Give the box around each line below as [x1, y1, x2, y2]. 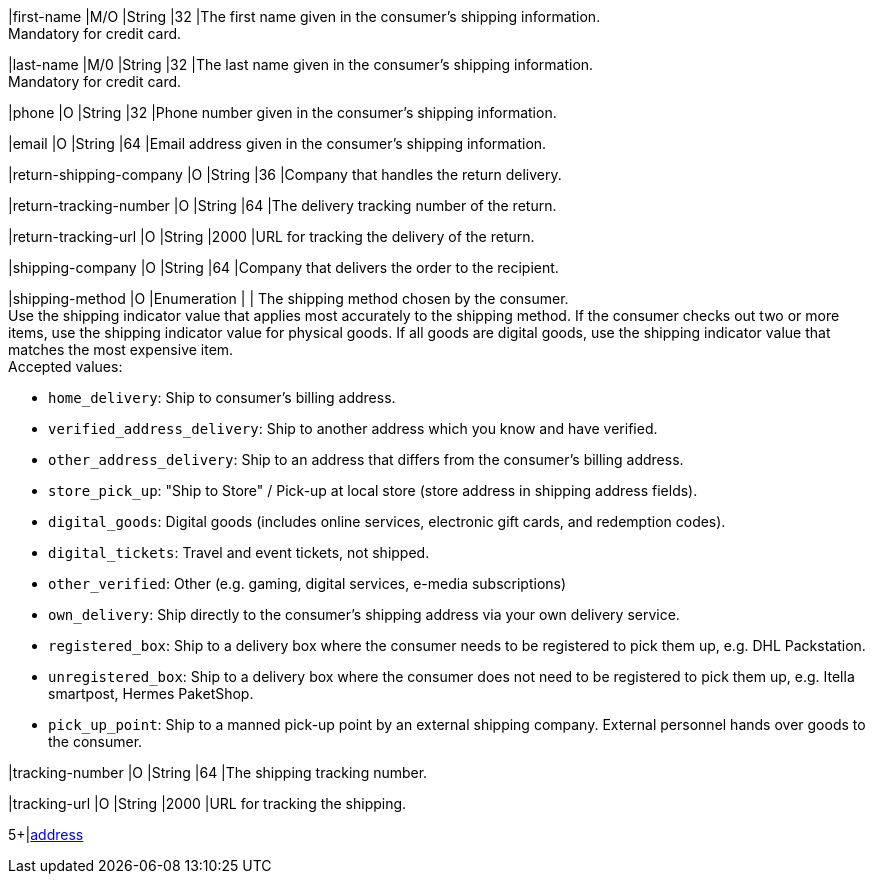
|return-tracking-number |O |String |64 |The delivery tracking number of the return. [8, 197, 557, 214]
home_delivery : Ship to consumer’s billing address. [48, 389, 396, 406]
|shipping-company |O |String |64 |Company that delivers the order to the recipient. [8, 259, 559, 276]
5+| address [8, 826, 84, 843]
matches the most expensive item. [8, 341, 234, 358]
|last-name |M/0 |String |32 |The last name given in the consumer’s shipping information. [8, 56, 594, 73]
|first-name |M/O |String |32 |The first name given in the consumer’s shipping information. [8, 8, 601, 25]
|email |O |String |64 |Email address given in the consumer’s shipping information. [8, 135, 547, 152]
